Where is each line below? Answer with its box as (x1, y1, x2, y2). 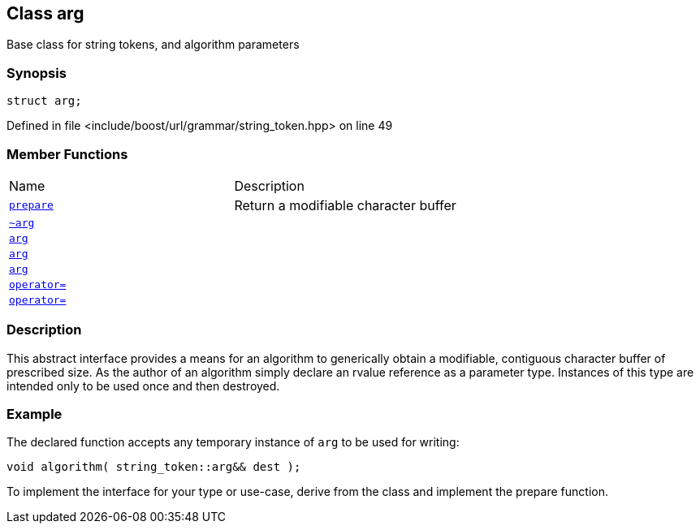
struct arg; (6, 94, 82, 108)
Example (6, 406, 63, 423)
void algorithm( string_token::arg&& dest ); (6, 460, 301, 474)
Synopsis (6, 64, 67, 81)
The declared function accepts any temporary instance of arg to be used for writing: (6, 435, 460, 450)
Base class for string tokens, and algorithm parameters (6, 37, 300, 52)
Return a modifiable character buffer (234, 196, 456, 213)
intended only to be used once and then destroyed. (6, 378, 280, 393)
